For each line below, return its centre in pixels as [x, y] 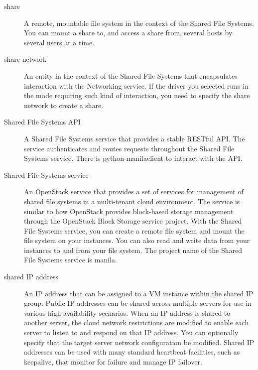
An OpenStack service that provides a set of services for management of [134, 191]
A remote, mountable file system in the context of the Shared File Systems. [139, 23]
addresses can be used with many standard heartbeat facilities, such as [132, 352]
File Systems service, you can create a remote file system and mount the [134, 230]
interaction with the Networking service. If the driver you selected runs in [136, 85]
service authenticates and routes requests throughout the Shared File [129, 148]
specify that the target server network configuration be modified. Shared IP [139, 342]
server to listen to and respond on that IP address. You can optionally [131, 332]
